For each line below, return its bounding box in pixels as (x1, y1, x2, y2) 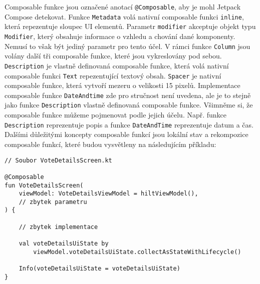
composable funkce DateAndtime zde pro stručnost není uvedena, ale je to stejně (5, 89, 251, 100)
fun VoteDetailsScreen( (5, 181, 84, 189)
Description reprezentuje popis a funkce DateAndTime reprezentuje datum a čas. (5, 119, 253, 129)
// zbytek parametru (19, 198, 87, 205)
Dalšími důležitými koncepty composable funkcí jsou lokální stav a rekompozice (5, 129, 248, 139)
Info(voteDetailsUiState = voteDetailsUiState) (19, 265, 180, 272)
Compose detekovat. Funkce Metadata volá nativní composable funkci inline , (5, 11, 244, 21)
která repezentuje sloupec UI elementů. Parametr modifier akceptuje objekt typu (5, 21, 256, 31)
